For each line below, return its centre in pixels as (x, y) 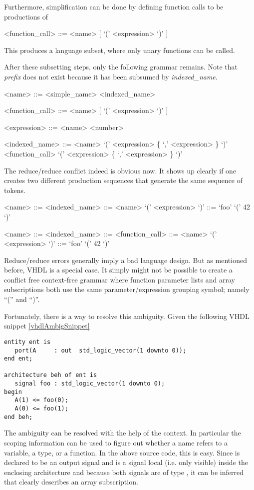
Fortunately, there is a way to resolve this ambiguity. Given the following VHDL (127, 316)
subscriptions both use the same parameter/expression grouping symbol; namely (127, 289)
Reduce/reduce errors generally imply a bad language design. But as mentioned (126, 260)
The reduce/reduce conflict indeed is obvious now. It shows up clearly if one (120, 170)
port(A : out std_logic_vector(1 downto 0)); (101, 350)
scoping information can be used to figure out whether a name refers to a (116, 442)
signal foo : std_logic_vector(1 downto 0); (90, 384)
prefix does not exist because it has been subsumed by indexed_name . (111, 76)
